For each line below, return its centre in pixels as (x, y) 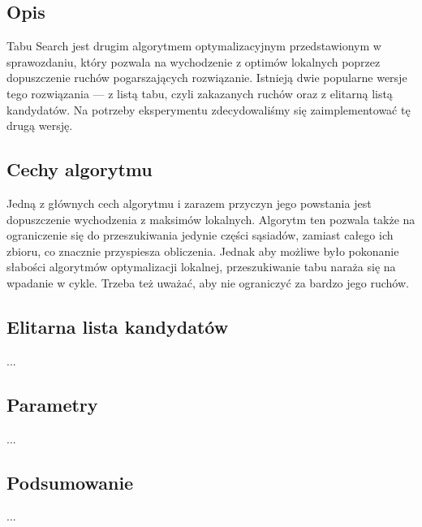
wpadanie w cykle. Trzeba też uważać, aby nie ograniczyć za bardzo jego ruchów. (208, 282)
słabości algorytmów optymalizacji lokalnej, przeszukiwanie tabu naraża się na (201, 267)
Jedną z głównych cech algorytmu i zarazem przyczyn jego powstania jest (189, 203)
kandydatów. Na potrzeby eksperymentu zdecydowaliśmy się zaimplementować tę (209, 109)
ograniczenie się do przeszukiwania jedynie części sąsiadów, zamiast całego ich (200, 235)
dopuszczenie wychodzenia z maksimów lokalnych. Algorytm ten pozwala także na (211, 219)
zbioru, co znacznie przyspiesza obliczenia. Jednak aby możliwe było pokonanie (203, 251)
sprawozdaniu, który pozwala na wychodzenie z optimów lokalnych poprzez (194, 61)
